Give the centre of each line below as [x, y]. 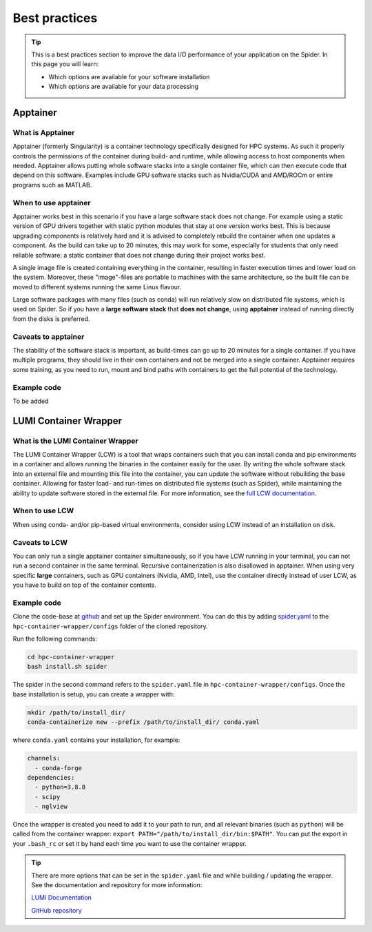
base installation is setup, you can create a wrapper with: [94, 694]
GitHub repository [56, 910]
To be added [31, 401]
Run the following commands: [55, 639]
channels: [44, 758]
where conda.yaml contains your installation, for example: [96, 740]
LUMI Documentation [62, 898]
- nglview [51, 807]
